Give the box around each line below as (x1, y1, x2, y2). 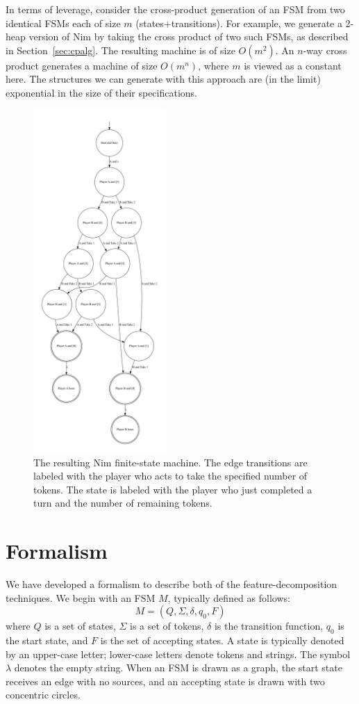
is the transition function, (214, 619, 324, 633)
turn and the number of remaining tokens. (33, 496, 212, 510)
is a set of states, (44, 619, 116, 633)
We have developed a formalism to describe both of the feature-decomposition (6, 577, 337, 591)
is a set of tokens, (130, 619, 204, 633)
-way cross (303, 42, 347, 57)
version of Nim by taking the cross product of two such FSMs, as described (28, 29, 349, 44)
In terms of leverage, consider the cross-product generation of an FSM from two (6, 2, 345, 16)
